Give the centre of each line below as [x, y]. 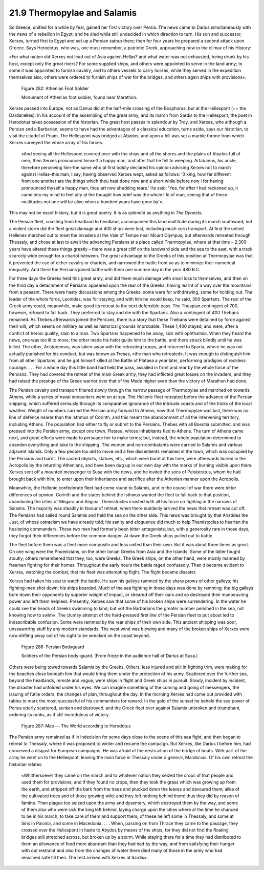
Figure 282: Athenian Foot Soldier [55, 88]
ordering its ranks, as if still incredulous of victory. [59, 715]
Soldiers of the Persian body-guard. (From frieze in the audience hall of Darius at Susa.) [110, 656]
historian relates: [26, 764]
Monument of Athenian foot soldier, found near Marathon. [79, 97]
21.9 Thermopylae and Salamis [73, 13]
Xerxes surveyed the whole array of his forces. [56, 143]
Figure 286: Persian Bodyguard [53, 647]
